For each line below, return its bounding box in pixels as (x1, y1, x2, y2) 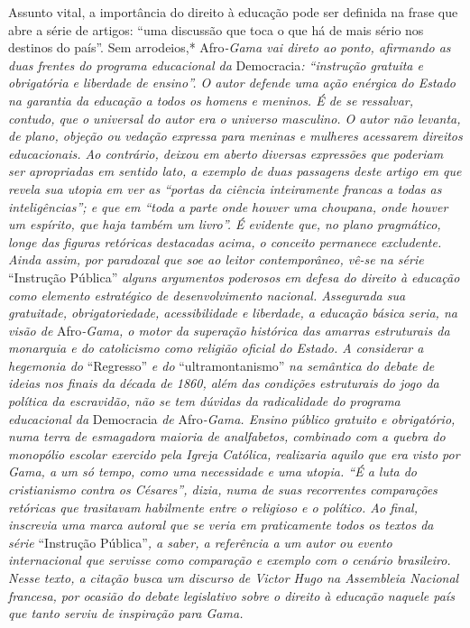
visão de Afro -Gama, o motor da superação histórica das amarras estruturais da (8, 320, 450, 339)
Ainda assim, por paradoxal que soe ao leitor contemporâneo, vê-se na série (8, 250, 424, 269)
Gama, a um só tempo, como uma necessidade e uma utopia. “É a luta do (8, 462, 418, 481)
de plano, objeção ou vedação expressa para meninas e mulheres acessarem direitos (8, 126, 463, 145)
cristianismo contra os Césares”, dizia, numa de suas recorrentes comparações (8, 480, 438, 499)
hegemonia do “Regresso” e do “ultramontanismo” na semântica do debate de (8, 356, 435, 374)
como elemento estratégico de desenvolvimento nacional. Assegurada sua (8, 285, 406, 304)
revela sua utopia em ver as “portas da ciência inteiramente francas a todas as (8, 179, 442, 198)
